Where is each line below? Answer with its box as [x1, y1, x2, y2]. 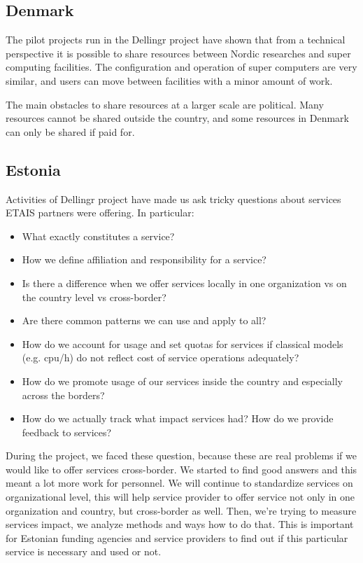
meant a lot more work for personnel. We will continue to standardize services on [6, 475, 353, 490]
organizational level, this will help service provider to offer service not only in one [6, 489, 355, 504]
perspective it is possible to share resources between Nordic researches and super [6, 46, 351, 60]
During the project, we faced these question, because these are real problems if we [6, 448, 357, 463]
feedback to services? [22, 424, 112, 439]
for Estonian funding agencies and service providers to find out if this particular [6, 530, 348, 545]
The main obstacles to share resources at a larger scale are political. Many [6, 97, 324, 111]
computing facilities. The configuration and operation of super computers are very [6, 60, 357, 74]
